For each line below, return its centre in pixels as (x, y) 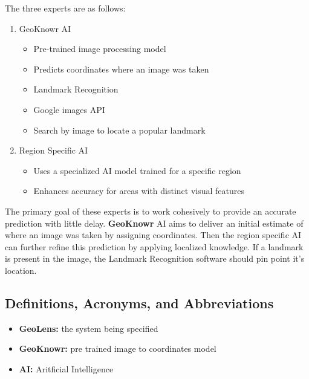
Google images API (69, 109)
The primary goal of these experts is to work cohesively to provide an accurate (151, 211)
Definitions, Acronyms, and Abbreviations (139, 303)
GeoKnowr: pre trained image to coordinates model (118, 348)
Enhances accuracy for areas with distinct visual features (139, 191)
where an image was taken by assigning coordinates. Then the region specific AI (153, 235)
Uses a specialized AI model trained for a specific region (137, 170)
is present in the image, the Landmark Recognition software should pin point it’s (155, 258)
